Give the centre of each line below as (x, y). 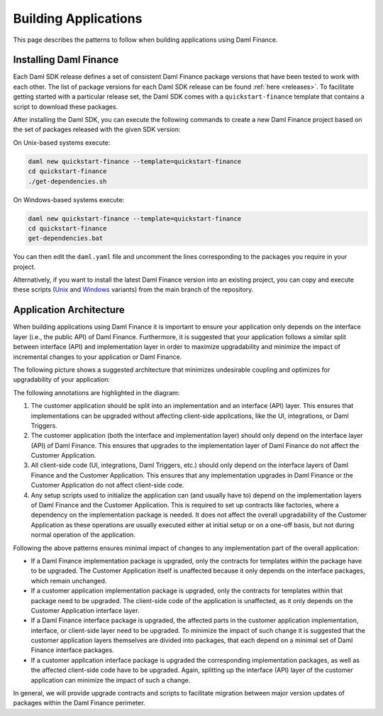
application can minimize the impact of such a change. (111, 680)
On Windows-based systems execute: (69, 199)
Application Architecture (69, 310)
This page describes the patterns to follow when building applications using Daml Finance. (145, 40)
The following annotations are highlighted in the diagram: (96, 392)
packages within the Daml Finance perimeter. (79, 703)
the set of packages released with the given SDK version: (97, 130)
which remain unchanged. (69, 580)
